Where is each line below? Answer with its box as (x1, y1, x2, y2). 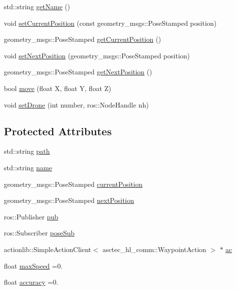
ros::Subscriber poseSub (4, 228, 75, 238)
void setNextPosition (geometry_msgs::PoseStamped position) (4, 50, 190, 60)
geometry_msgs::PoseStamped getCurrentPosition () (4, 34, 161, 44)
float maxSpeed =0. (4, 260, 63, 271)
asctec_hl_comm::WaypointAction (102, 244, 206, 254)
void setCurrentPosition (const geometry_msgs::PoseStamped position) (4, 18, 217, 28)
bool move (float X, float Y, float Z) (4, 83, 111, 93)
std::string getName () (4, 1, 70, 11)
